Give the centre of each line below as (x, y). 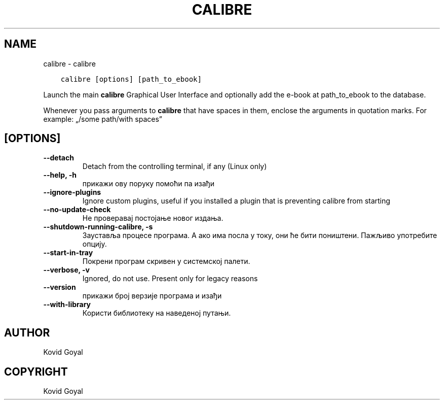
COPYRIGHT (36, 372)
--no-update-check (77, 210)
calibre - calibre (69, 63)
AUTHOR (27, 332)
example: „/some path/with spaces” (103, 119)
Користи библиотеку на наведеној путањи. (157, 313)
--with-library (67, 305)
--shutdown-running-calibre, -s (98, 227)
